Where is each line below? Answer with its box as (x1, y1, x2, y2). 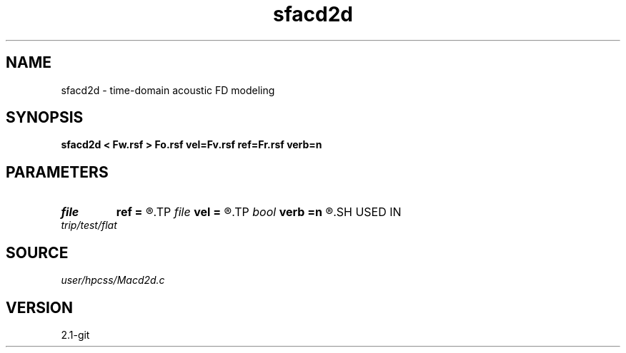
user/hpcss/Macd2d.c (61, 274, 165, 287)
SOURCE (6, 243, 69, 262)
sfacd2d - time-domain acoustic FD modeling (61, 83, 275, 96)
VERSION (6, 298, 74, 317)
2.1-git (61, 328, 90, 341)
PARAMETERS (6, 163, 109, 181)
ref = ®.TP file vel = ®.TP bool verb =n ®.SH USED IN (116, 205, 402, 220)
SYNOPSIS (6, 108, 84, 127)
